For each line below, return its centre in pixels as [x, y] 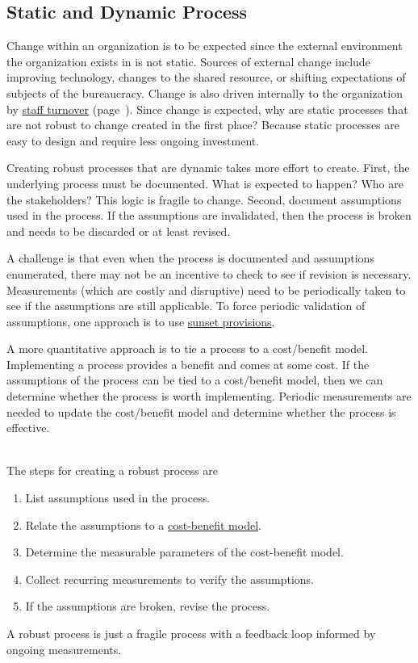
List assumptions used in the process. [118, 498]
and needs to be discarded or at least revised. [119, 231]
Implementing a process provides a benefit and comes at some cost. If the [188, 364]
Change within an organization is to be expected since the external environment [205, 46]
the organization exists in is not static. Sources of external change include [188, 61]
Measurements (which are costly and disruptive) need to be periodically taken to [206, 290]
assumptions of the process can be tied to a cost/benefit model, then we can [195, 380]
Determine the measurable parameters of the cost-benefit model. [184, 552]
